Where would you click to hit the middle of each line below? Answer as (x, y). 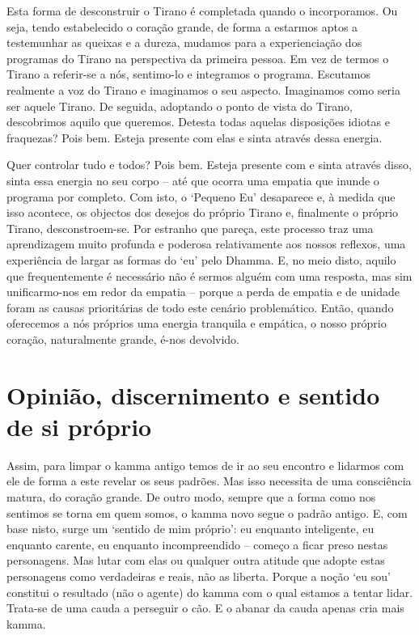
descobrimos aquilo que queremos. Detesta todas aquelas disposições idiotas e (198, 122)
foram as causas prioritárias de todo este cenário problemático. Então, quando (200, 307)
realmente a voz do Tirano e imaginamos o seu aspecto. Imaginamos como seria (203, 89)
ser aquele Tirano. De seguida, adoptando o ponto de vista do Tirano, (180, 106)
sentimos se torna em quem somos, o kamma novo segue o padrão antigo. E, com (207, 512)
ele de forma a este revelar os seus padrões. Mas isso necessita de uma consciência (209, 481)
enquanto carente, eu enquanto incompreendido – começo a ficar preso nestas (197, 544)
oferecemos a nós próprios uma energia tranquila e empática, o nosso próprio (197, 323)
